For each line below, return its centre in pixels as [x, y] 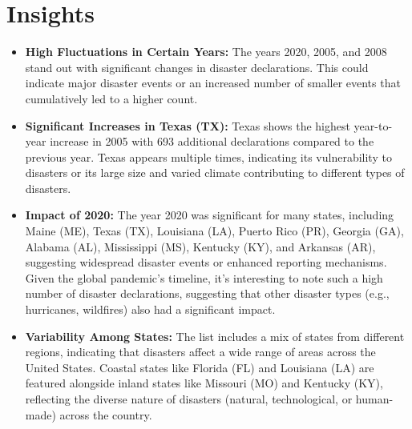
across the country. [106, 414]
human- [374, 399]
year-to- [373, 125]
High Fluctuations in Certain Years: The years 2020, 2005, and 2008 [206, 52]
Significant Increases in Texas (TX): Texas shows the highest [188, 125]
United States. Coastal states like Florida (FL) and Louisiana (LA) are [200, 367]
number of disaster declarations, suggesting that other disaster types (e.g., [207, 293]
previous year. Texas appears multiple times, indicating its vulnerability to [208, 156]
